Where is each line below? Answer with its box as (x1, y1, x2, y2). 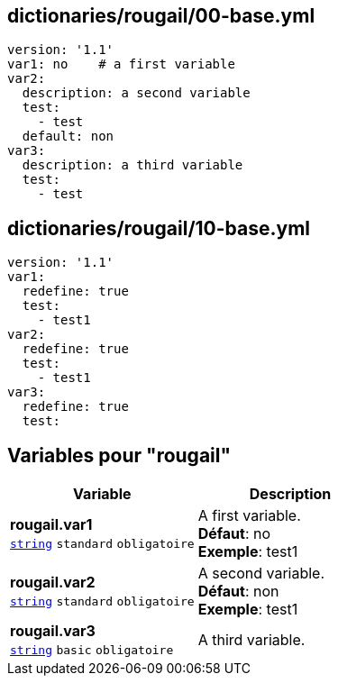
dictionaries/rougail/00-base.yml (7, 5, 315, 27)
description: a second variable (22, 86, 251, 101)
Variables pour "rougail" (7, 443, 232, 467)
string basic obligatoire (10, 643, 174, 658)
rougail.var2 (10, 573, 96, 592)
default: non (22, 129, 114, 144)
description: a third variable (22, 158, 243, 173)
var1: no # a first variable (7, 57, 235, 72)
